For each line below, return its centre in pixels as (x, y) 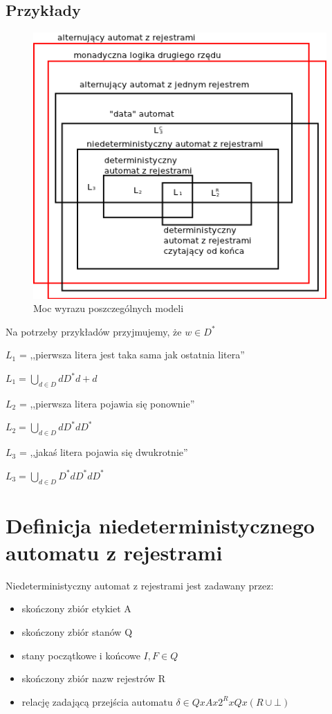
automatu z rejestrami (114, 552)
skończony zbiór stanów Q (77, 632)
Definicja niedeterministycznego (160, 525)
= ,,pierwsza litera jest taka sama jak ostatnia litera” (132, 355)
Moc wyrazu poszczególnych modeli (109, 308)
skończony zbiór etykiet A (76, 608)
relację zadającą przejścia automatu (97, 701)
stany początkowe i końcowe (81, 655)
